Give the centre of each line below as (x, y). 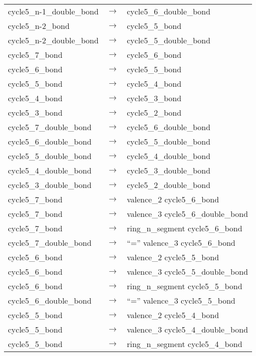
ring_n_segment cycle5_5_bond (185, 286)
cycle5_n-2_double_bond (53, 40)
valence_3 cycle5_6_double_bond (187, 214)
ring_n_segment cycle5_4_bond (185, 344)
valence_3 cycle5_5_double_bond (187, 271)
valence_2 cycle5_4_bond (173, 315)
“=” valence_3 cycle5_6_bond (181, 243)
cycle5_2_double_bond (169, 185)
